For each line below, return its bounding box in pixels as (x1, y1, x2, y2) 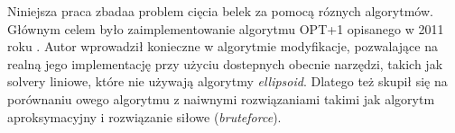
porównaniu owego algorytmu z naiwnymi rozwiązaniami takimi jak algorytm (7, 89, 435, 108)
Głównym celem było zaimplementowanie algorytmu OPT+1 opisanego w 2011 (7, 19, 444, 38)
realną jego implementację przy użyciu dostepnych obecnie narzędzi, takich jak (7, 54, 443, 73)
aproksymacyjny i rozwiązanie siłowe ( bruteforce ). (7, 107, 282, 126)
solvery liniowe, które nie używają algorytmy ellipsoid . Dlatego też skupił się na (7, 72, 448, 91)
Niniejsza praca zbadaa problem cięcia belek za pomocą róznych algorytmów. (7, 2, 433, 20)
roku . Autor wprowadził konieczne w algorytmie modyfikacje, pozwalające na (7, 37, 438, 56)
